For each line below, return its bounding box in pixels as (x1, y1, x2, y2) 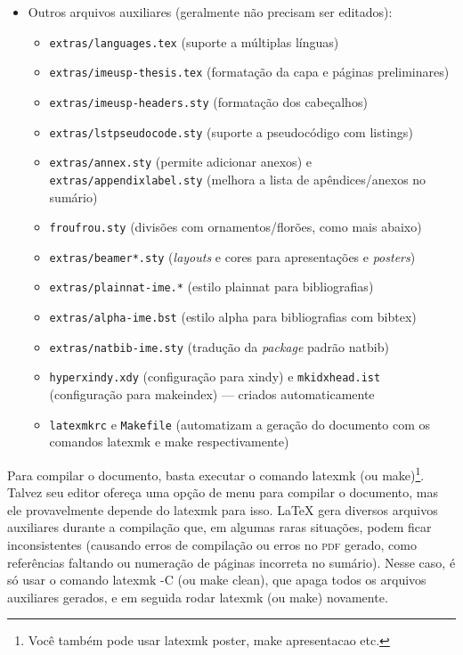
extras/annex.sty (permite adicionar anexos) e (49, 152, 312, 171)
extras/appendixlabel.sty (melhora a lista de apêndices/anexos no (49, 169, 426, 188)
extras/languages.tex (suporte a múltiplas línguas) (49, 32, 339, 51)
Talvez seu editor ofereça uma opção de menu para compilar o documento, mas (7, 483, 439, 502)
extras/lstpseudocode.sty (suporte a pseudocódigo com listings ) (49, 122, 413, 141)
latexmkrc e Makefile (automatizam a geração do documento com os (49, 414, 431, 433)
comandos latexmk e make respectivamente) (49, 432, 289, 451)
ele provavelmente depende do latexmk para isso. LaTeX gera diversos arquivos (7, 500, 438, 519)
